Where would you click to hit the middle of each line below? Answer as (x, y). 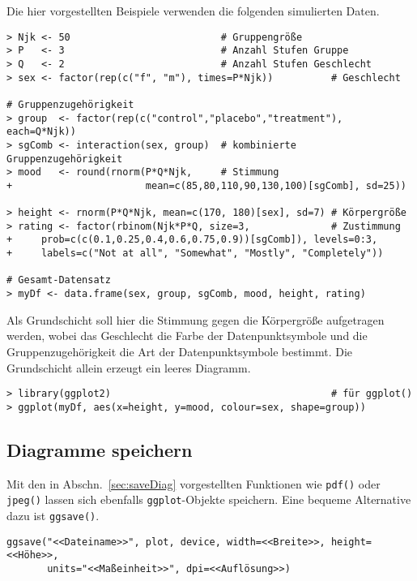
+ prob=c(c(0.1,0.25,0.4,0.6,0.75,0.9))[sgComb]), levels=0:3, (192, 240)
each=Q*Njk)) (41, 132)
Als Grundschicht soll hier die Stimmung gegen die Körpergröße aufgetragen (196, 319)
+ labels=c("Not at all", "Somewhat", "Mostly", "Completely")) (195, 254)
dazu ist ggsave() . (53, 515)
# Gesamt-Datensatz (59, 280)
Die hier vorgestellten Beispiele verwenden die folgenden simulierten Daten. (193, 11)
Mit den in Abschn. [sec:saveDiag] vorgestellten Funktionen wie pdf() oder (194, 483)
